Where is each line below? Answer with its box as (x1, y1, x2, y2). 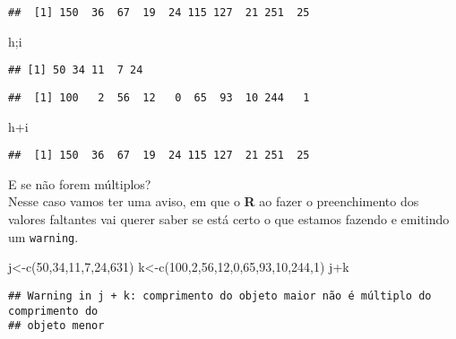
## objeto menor (8, 319, 105, 333)
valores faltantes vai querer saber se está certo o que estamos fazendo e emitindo (8, 210, 450, 228)
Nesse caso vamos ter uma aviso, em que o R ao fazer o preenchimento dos (8, 192, 419, 211)
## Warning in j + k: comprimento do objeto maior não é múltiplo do (8, 289, 432, 302)
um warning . (8, 227, 79, 246)
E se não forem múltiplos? (8, 174, 151, 193)
